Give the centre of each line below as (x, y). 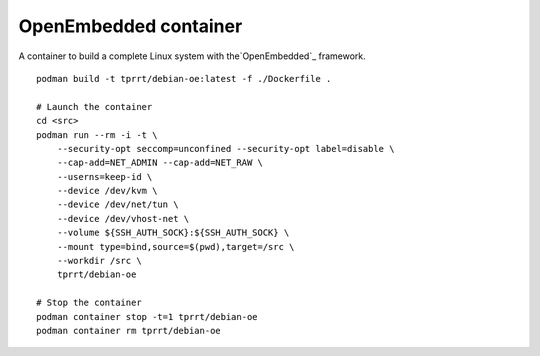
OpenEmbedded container (130, 26)
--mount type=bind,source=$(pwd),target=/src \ (175, 246)
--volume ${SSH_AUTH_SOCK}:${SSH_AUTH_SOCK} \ (173, 233)
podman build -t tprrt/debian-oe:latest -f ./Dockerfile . (184, 78)
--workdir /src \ (99, 261)
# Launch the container (94, 106)
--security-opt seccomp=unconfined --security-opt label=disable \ (225, 148)
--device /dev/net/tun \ (117, 204)
